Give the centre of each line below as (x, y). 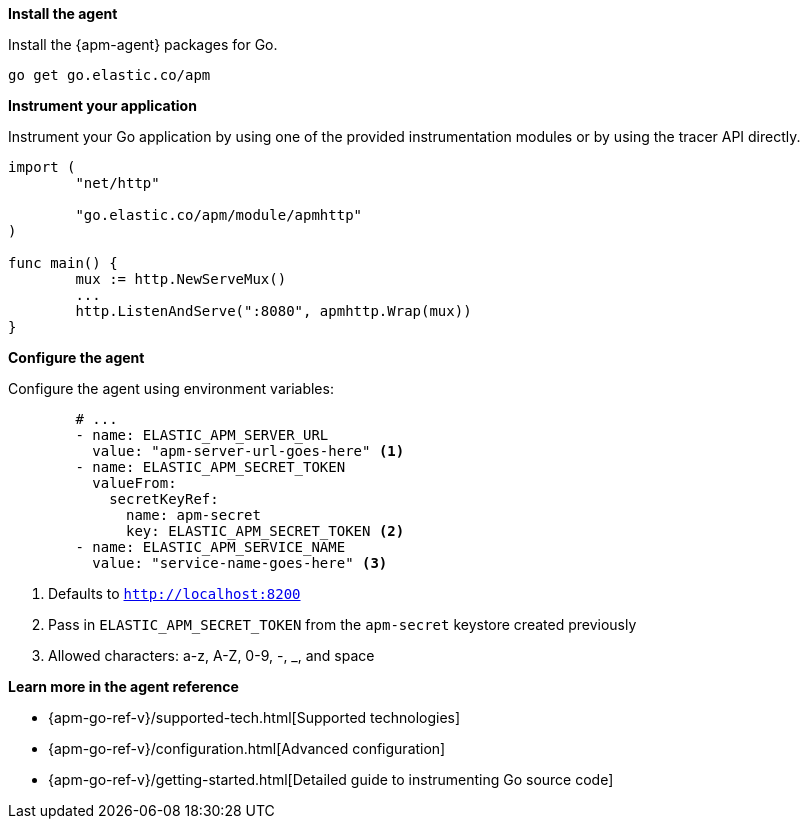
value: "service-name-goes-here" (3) (240, 563)
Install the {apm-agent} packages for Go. (143, 44)
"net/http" (117, 183)
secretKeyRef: (164, 499)
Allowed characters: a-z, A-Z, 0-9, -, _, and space (211, 655)
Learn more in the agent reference (123, 686)
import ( (42, 167)
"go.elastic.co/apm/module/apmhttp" (219, 215)
